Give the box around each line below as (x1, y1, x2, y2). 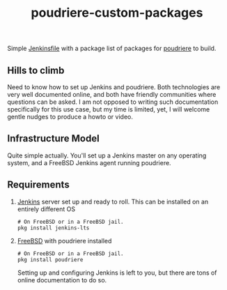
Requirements (7, 179, 70, 191)
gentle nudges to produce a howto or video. (7, 113, 134, 121)
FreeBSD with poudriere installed (17, 236, 112, 245)
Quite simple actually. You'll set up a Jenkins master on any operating (7, 151, 207, 160)
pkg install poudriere (17, 256, 84, 263)
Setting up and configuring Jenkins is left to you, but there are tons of (17, 268, 217, 277)
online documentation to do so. (17, 275, 107, 284)
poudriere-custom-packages (31, 5, 203, 21)
